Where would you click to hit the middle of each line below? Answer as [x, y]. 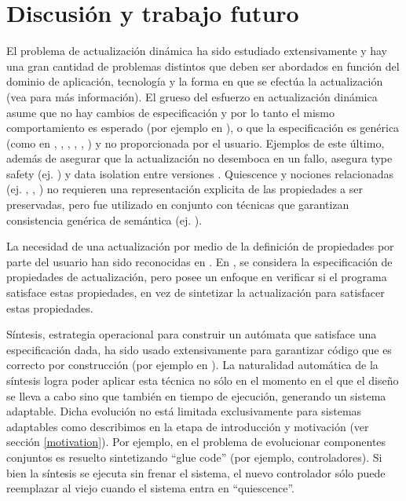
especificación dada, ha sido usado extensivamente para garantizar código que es [199, 349]
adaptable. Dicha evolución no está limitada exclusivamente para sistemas [184, 411]
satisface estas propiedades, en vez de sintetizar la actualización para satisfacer [196, 293]
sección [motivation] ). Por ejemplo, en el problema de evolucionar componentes [196, 442]
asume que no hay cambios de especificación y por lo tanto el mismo [170, 112]
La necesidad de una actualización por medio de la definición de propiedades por [200, 246]
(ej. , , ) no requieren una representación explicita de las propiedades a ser [185, 189]
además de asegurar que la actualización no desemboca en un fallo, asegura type [199, 158]
